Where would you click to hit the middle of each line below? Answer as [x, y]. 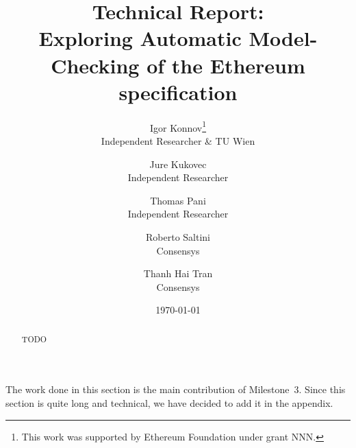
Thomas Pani [178, 200]
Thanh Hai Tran [178, 273]
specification [178, 92]
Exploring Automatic [140, 38]
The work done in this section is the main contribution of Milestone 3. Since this [176, 389]
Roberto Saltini [178, 236]
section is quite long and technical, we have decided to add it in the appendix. [169, 402]
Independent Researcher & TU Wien [178, 140]
